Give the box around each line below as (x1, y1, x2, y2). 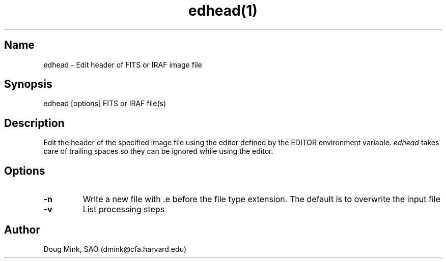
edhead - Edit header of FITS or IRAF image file (43, 60, 202, 69)
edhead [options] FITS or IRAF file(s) (43, 99, 166, 108)
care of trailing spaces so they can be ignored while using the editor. (43, 147, 273, 156)
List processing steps (82, 204, 165, 215)
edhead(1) (188, 2, 258, 19)
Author (4, 223, 40, 236)
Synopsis (4, 78, 52, 91)
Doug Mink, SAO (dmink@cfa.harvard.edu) (43, 244, 187, 253)
